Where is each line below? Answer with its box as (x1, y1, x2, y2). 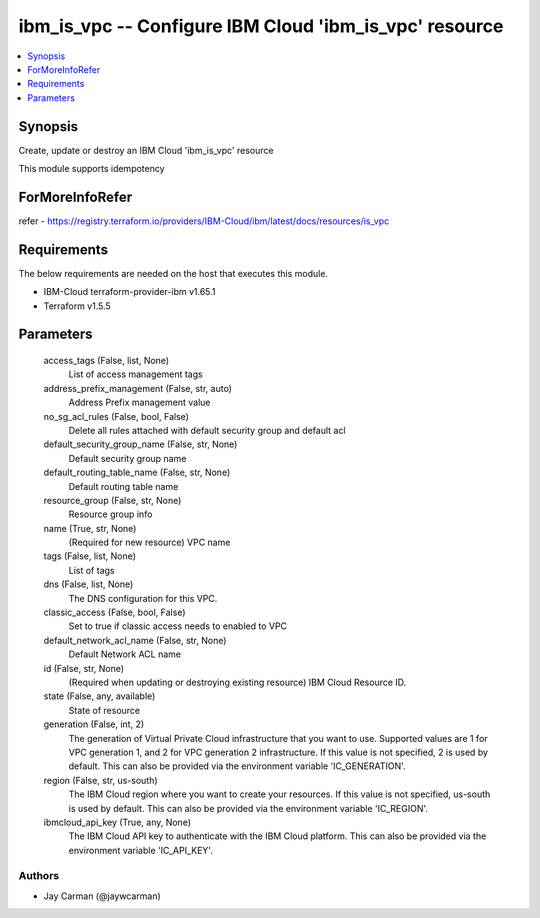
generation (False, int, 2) (43, 718, 145, 730)
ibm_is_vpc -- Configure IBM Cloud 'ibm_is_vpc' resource (18, 15, 504, 37)
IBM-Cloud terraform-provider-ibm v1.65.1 (43, 286, 216, 298)
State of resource (68, 704, 141, 716)
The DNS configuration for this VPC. (68, 592, 218, 604)
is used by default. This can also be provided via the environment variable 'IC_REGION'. (68, 802, 429, 814)
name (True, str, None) (43, 522, 137, 534)
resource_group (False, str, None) (43, 494, 182, 506)
